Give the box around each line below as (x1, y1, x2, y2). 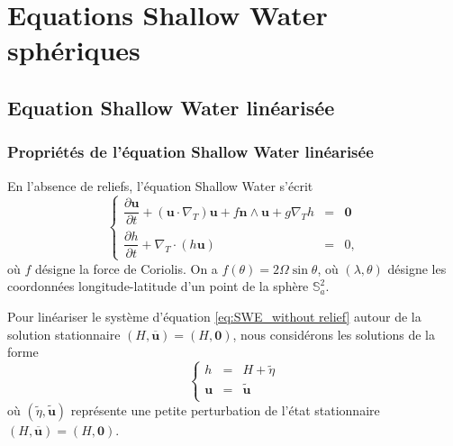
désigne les (387, 259, 447, 278)
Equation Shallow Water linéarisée (7, 93, 335, 121)
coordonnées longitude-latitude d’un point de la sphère (7, 277, 309, 296)
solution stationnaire (7, 324, 121, 343)
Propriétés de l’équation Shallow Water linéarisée (7, 141, 374, 163)
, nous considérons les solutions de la (232, 324, 435, 343)
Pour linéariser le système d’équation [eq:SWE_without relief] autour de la (7, 307, 421, 326)
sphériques (7, 32, 140, 68)
